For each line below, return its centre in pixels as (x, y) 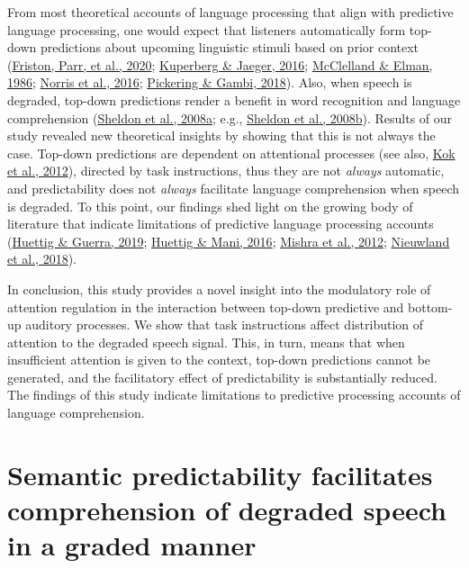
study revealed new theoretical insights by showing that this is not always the (221, 135)
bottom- (430, 307)
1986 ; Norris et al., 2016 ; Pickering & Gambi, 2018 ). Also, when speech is (210, 82)
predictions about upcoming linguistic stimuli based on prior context (230, 47)
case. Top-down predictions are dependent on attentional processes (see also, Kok (231, 153)
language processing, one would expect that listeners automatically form (207, 29)
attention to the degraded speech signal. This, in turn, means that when (206, 342)
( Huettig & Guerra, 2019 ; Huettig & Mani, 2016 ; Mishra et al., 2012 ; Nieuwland (229, 241)
